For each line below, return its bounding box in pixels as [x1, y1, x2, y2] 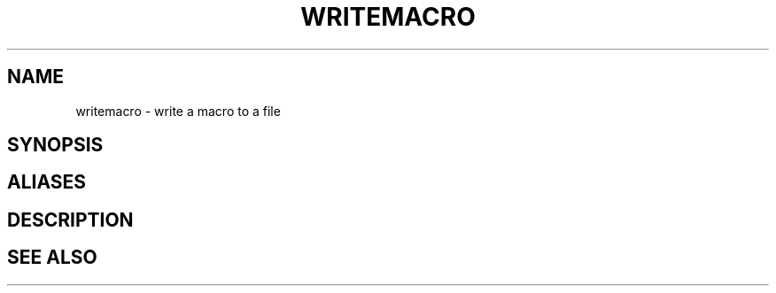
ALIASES [7, 171, 87, 194]
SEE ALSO [7, 246, 97, 269]
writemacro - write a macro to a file [75, 103, 281, 119]
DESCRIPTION [7, 208, 134, 231]
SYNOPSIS [7, 134, 104, 157]
